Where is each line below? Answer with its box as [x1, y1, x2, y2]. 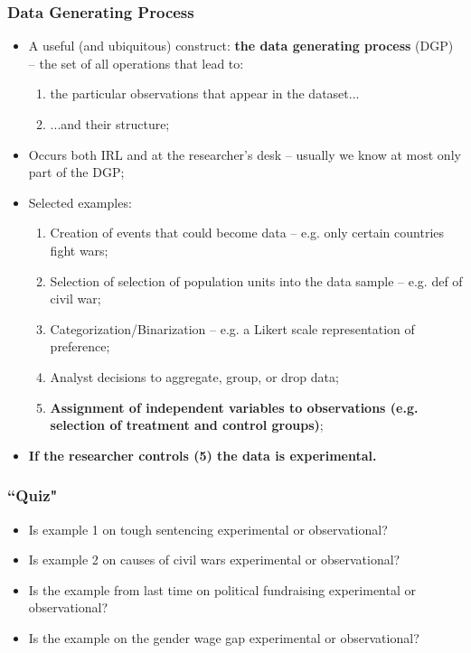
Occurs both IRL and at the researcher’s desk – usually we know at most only [28, 145, 461, 163]
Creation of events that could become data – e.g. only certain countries [50, 223, 445, 242]
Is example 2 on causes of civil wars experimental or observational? [28, 550, 400, 569]
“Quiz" [7, 484, 58, 507]
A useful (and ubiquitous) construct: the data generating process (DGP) [28, 36, 454, 55]
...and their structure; [50, 115, 170, 133]
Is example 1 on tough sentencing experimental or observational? [28, 519, 388, 538]
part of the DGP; [28, 163, 125, 182]
